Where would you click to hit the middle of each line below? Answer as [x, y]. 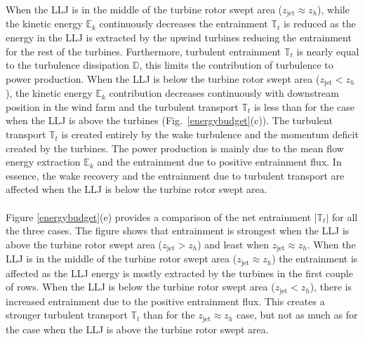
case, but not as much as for [297, 315]
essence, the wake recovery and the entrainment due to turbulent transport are [175, 175]
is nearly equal [328, 51]
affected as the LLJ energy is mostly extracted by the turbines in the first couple [179, 273]
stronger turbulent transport [67, 315]
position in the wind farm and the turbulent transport [122, 106]
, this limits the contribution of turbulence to [236, 65]
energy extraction [43, 162]
